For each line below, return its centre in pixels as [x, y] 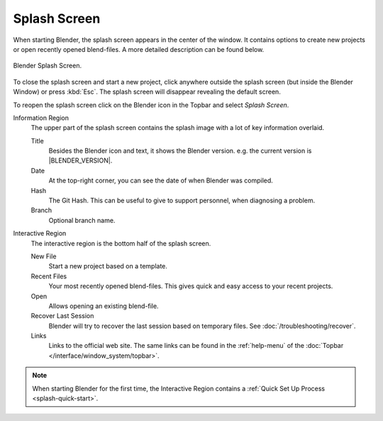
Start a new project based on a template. [108, 266]
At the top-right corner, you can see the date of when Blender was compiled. [161, 180]
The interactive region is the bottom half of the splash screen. [121, 243]
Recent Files [49, 276]
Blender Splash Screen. [47, 66]
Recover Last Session [62, 316]
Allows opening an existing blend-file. [104, 306]
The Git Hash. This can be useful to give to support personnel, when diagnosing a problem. [182, 201]
